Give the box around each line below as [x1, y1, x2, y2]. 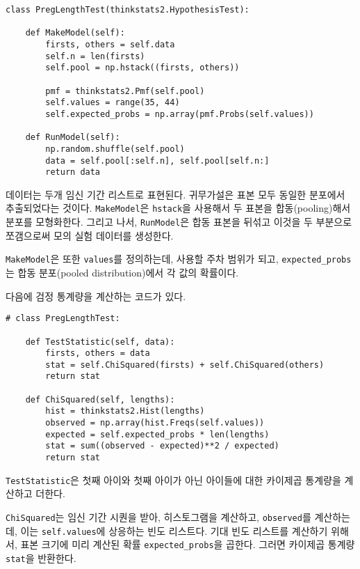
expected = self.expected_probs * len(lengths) [45, 429, 270, 439]
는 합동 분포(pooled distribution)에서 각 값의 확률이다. [6, 265, 239, 279]
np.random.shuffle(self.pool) [45, 143, 185, 154]
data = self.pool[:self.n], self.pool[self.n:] [45, 155, 270, 166]
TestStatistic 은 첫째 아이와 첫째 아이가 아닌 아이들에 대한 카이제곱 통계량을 [6, 472, 341, 487]
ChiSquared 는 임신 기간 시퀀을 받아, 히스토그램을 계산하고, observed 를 [6, 509, 311, 524]
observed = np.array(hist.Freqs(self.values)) [45, 418, 265, 428]
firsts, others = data [45, 348, 150, 359]
